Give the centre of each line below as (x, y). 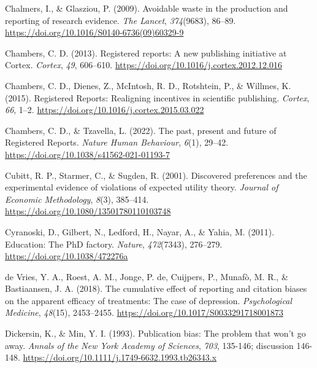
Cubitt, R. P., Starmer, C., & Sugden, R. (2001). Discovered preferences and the (156, 175)
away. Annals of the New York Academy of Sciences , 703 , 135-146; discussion (149, 345)
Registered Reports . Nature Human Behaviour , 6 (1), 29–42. (117, 142)
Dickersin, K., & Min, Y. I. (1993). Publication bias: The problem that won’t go (155, 333)
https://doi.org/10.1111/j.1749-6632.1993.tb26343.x (120, 357)
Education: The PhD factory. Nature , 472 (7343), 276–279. (114, 244)
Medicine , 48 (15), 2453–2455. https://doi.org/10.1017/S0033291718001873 (144, 312)
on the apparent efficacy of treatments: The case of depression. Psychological (149, 300)
